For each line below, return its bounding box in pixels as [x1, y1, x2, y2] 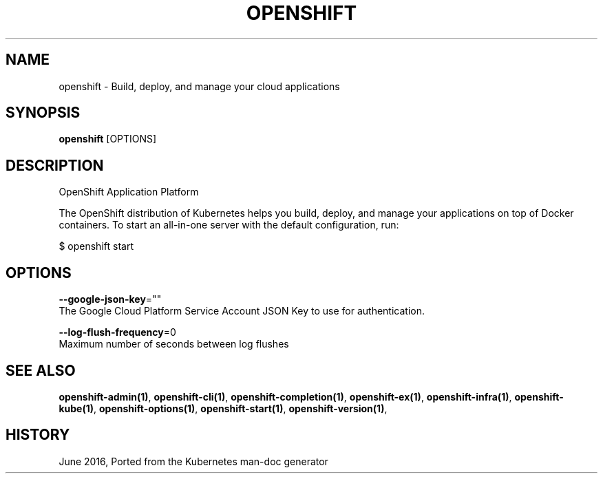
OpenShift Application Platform [59, 186, 199, 198]
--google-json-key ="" [59, 293, 162, 306]
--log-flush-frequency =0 [59, 326, 176, 339]
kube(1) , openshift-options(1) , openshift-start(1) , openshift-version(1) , [59, 402, 388, 414]
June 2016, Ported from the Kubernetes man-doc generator [59, 455, 328, 467]
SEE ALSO [6, 361, 76, 379]
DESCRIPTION [6, 156, 104, 174]
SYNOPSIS [6, 104, 81, 122]
